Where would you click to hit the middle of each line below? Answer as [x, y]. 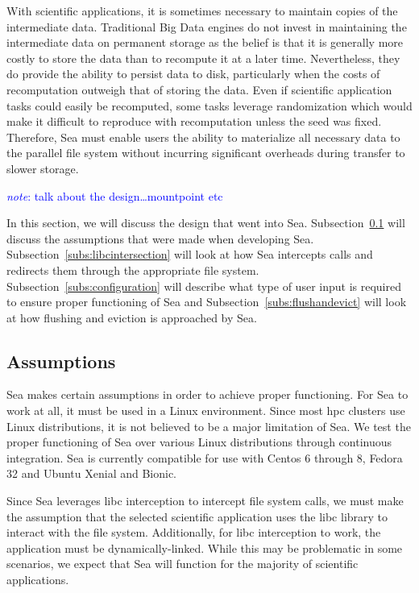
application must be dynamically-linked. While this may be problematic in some [205, 547]
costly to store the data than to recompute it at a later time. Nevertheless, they [203, 58]
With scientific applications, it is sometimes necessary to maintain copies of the [202, 10]
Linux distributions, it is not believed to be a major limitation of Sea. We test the [209, 426]
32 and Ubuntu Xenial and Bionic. [92, 473]
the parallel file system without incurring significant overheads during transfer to [206, 153]
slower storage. [43, 168]
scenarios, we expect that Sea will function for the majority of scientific [183, 564]
